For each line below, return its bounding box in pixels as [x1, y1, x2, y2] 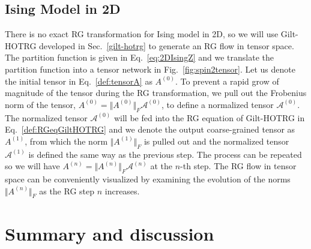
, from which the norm [25, 134, 108, 147]
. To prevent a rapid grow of [175, 74, 279, 87]
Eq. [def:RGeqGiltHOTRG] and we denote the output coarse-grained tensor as [5, 123, 295, 136]
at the [150, 160, 173, 172]
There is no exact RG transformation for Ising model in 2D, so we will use [5, 28, 279, 40]
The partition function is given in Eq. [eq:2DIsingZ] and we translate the [5, 51, 274, 64]
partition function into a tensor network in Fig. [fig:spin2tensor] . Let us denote [5, 62, 295, 75]
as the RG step [39, 184, 95, 197]
